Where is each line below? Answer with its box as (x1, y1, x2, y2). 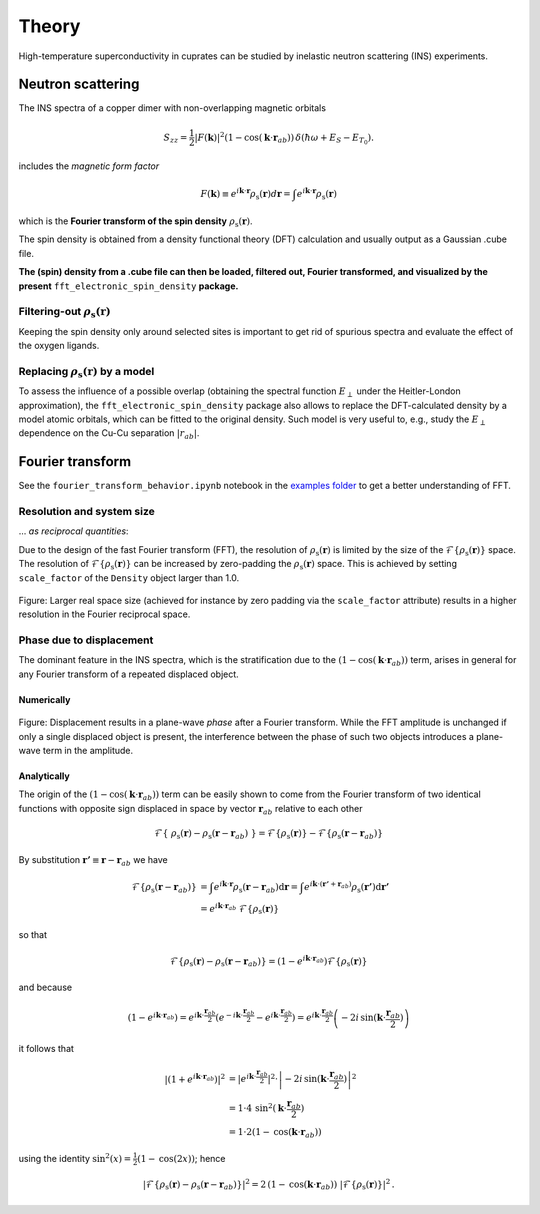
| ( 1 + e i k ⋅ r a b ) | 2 (164, 1071, 226, 1085)
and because (18, 981, 73, 993)
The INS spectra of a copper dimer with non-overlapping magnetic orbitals (18, 102, 327, 114)
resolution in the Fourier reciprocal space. (18, 608, 191, 620)
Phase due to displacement (18, 633, 154, 647)
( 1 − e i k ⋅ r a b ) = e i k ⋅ (127, 1010, 205, 1024)
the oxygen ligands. (18, 340, 100, 352)
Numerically (18, 693, 71, 705)
